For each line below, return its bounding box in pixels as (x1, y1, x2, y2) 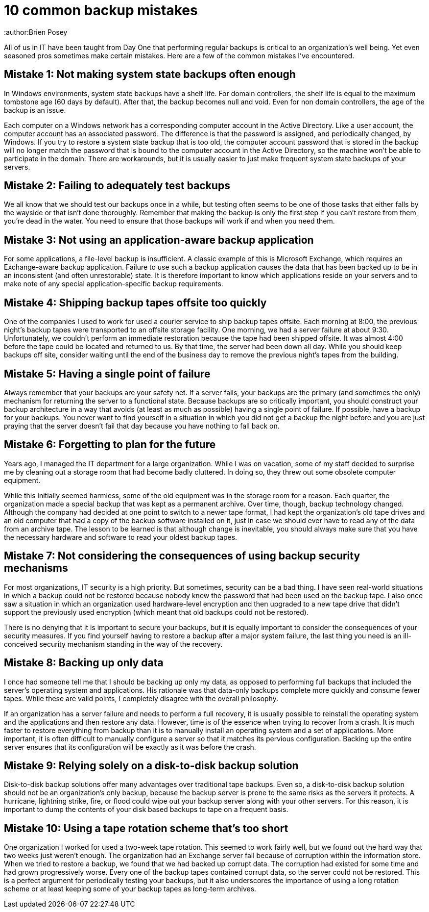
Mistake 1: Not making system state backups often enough (4, 68, 296, 81)
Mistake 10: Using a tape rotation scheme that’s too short (4, 822, 288, 835)
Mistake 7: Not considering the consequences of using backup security (4, 550, 360, 562)
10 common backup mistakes (4, 2, 198, 19)
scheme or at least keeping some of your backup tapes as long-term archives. (4, 885, 257, 893)
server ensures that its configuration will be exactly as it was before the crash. (4, 742, 256, 751)
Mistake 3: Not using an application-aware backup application (4, 233, 314, 246)
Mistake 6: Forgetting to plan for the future (4, 438, 216, 451)
